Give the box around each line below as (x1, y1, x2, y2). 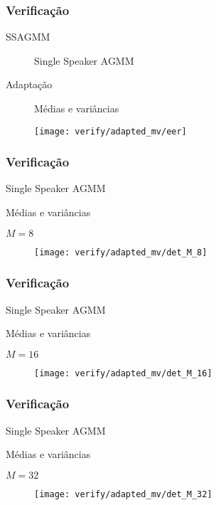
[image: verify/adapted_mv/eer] (34, 126, 187, 137)
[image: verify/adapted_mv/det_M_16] (34, 368, 212, 378)
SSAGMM (6, 29, 50, 44)
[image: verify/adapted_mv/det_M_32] (34, 489, 212, 499)
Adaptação (6, 77, 53, 92)
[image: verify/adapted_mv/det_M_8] (34, 247, 207, 257)
